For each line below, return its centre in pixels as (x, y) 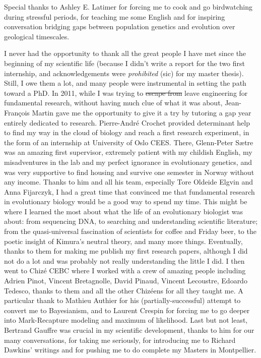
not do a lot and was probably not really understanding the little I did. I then (124, 260)
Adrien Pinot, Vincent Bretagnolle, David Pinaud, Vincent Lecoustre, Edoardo (126, 281)
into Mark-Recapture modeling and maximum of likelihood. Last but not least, (126, 320)
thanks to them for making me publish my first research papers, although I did (126, 251)
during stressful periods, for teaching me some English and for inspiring (115, 16)
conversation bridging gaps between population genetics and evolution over (120, 26)
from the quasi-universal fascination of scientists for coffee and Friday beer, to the (130, 231)
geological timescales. (37, 36)
